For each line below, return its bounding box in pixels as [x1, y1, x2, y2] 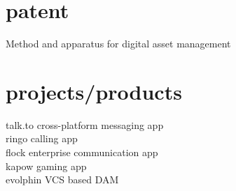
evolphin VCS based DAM [6, 172, 119, 187]
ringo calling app [6, 131, 78, 146]
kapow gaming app [6, 158, 87, 173]
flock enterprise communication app [6, 145, 158, 160]
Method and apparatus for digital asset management [6, 36, 231, 51]
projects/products [6, 77, 182, 105]
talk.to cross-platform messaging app [6, 117, 164, 132]
